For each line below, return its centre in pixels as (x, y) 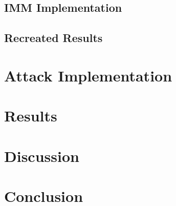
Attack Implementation (88, 75)
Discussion (42, 156)
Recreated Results (53, 38)
